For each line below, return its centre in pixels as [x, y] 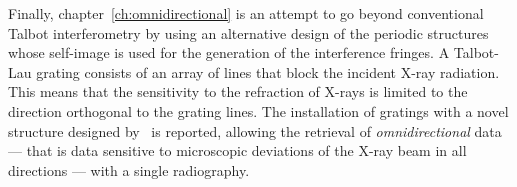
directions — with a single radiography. [129, 169]
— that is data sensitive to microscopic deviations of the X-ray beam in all [237, 150]
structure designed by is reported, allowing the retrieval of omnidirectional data [255, 130]
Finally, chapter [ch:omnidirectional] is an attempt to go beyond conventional [246, 13]
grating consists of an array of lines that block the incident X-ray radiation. [268, 71]
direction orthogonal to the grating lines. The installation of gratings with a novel [258, 110]
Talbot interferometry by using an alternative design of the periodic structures [248, 32]
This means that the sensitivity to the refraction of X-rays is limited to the [238, 91]
